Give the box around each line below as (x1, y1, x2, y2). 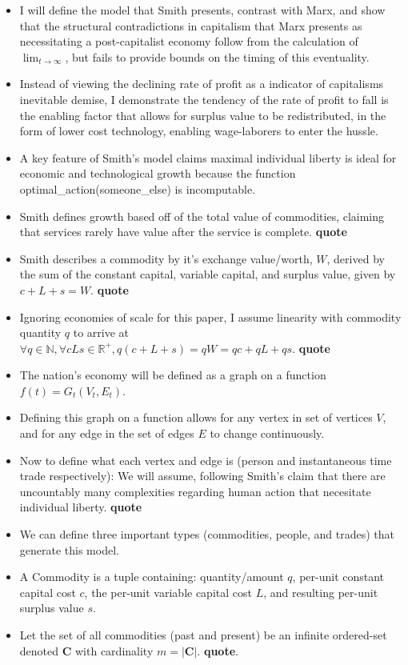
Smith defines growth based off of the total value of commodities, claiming (19, 207, 385, 224)
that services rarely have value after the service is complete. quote (19, 223, 347, 240)
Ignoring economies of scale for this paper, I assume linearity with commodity (19, 308, 402, 325)
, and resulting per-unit (263, 583, 378, 600)
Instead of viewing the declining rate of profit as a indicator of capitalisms (19, 75, 384, 92)
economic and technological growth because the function (19, 165, 296, 182)
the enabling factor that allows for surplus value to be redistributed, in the (19, 106, 386, 123)
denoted (19, 642, 59, 659)
